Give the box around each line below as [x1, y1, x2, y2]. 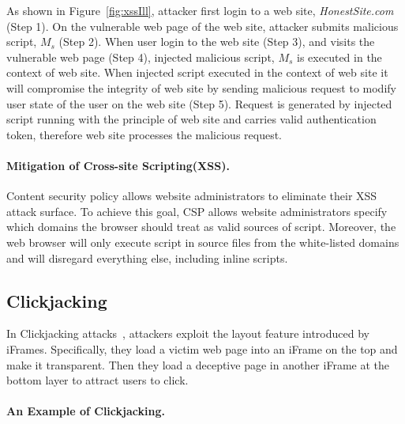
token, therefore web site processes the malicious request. [6, 126, 283, 142]
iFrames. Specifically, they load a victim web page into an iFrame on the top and [6, 340, 398, 357]
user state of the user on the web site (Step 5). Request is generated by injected [6, 95, 392, 112]
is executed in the [297, 48, 382, 65]
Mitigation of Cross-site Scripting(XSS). [6, 157, 230, 173]
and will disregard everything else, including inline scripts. [6, 249, 288, 266]
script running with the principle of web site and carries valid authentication [6, 111, 377, 127]
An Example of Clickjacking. [6, 403, 165, 419]
